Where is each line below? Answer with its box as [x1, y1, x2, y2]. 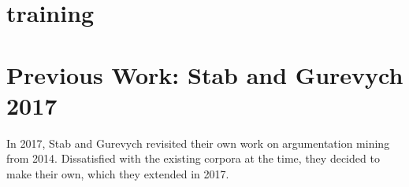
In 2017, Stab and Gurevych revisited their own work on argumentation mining [6, 134, 390, 151]
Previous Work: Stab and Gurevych [6, 58, 403, 90]
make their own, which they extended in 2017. [6, 165, 229, 181]
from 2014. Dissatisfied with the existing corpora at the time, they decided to [6, 150, 380, 167]
